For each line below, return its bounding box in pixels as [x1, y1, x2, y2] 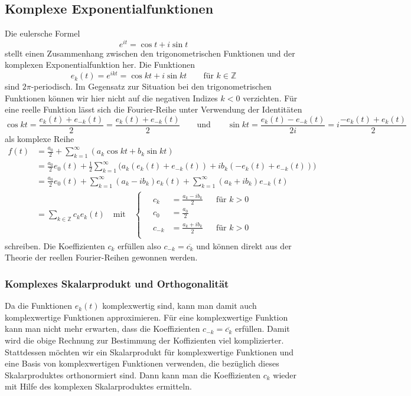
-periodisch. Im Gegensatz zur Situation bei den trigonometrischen [31, 80, 272, 93]
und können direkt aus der [196, 239, 292, 252]
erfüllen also [118, 239, 161, 252]
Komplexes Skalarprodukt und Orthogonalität [5, 276, 229, 291]
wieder [273, 368, 297, 381]
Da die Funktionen [5, 299, 72, 312]
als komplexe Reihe [5, 132, 74, 144]
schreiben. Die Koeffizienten [5, 239, 105, 252]
